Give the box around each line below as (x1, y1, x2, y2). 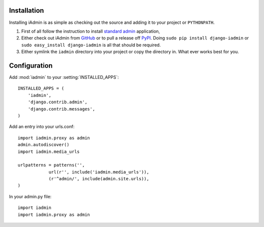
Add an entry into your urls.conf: (9, 124, 75, 130)
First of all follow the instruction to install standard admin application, (21, 28, 160, 34)
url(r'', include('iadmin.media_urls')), (48, 169, 149, 175)
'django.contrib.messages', (27, 106, 95, 112)
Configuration (9, 61, 53, 70)
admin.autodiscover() (18, 142, 69, 148)
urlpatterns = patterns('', (18, 162, 85, 168)
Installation (9, 6, 44, 15)
